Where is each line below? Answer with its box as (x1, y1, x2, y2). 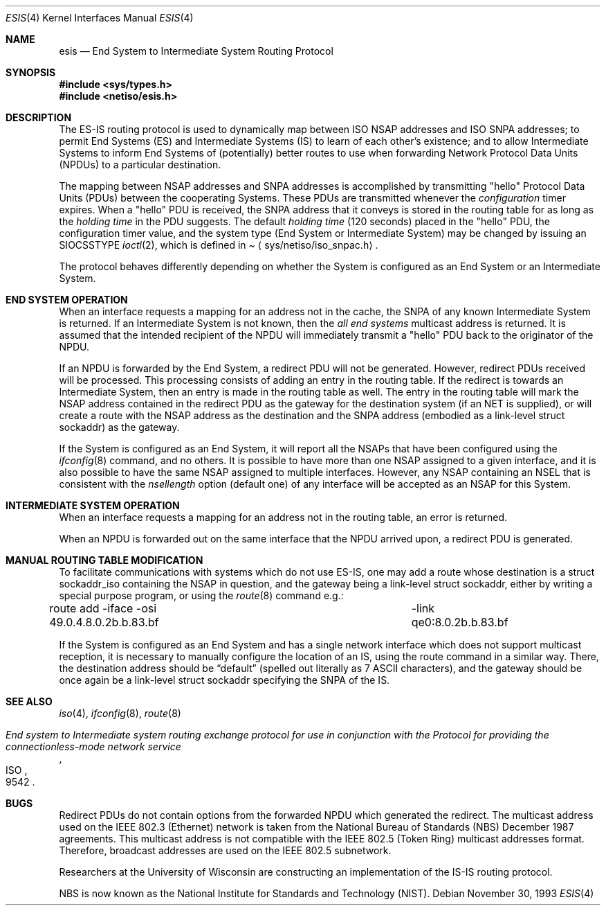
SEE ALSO (6, 696, 53, 707)
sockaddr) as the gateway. (59, 421, 180, 433)
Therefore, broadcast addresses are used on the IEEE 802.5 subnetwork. (59, 844, 392, 856)
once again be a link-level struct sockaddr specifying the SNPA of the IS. (59, 674, 390, 686)
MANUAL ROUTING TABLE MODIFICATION (6, 554, 203, 566)
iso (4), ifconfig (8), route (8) (59, 707, 181, 719)
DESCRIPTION (6, 112, 72, 123)
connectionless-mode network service (6, 741, 181, 752)
